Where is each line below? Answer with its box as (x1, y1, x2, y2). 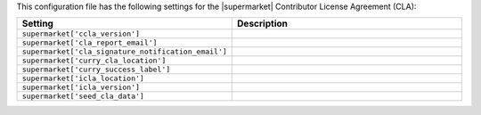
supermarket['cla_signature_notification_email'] (21, 47, 227, 57)
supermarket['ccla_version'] (21, 29, 141, 39)
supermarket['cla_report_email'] (21, 38, 158, 48)
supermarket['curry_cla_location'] (21, 56, 167, 66)
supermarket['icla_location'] (21, 74, 144, 84)
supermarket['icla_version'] (21, 83, 141, 93)
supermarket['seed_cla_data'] (21, 92, 144, 102)
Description (237, 18, 289, 30)
